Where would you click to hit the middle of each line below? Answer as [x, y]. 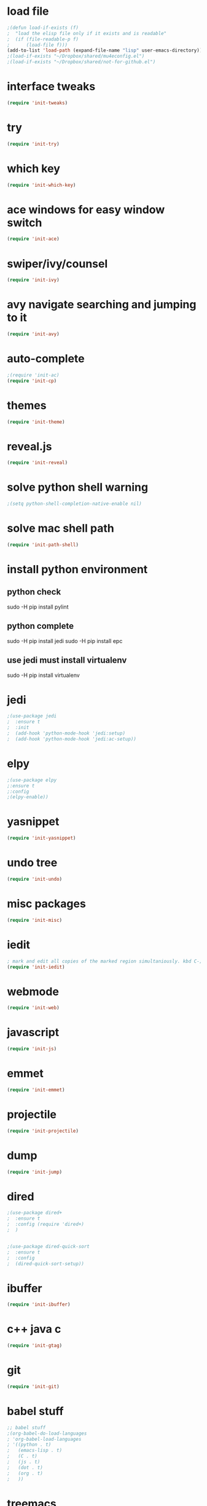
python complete [41, 626]
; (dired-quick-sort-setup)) [46, 1263]
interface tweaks [51, 87]
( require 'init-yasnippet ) [41, 838]
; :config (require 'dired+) [46, 1224]
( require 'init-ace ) [33, 239]
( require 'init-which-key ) [41, 185]
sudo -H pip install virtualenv [44, 675]
